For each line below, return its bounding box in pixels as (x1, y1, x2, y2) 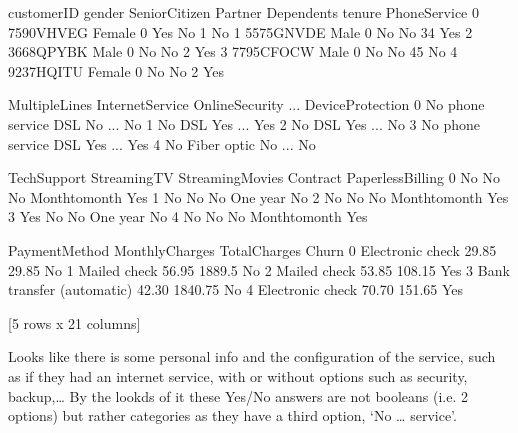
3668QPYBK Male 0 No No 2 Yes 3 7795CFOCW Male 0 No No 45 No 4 (8, 41, 458, 62)
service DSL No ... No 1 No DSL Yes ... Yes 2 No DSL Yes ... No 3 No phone (8, 113, 481, 134)
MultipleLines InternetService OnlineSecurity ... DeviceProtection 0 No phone (8, 94, 485, 115)
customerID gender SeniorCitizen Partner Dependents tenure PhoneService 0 (8, 2, 479, 22)
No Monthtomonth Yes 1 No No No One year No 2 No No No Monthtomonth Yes (8, 186, 509, 207)
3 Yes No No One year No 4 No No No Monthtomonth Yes (8, 206, 368, 227)
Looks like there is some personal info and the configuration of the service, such (8, 346, 496, 367)
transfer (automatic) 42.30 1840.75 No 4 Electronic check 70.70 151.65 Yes (8, 279, 464, 300)
